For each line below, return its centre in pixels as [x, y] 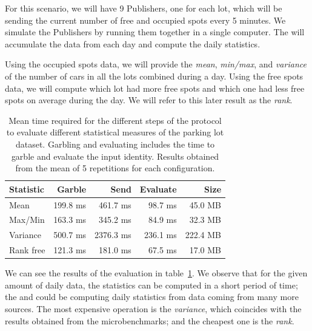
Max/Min [27, 220]
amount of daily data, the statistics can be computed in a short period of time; [151, 285]
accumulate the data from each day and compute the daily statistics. [133, 43]
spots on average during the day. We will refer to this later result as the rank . [149, 100]
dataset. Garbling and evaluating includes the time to [115, 144]
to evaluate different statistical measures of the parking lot [115, 132]
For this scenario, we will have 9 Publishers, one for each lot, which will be [144, 8]
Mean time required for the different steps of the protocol [115, 120]
